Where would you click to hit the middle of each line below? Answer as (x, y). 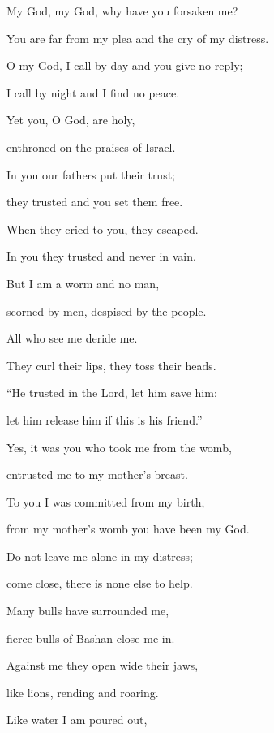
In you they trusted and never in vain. (101, 256)
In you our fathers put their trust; (91, 174)
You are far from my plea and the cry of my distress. (138, 38)
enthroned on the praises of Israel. (91, 147)
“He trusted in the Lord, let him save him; (112, 392)
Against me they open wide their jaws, (103, 665)
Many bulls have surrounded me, (88, 611)
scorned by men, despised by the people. (107, 310)
